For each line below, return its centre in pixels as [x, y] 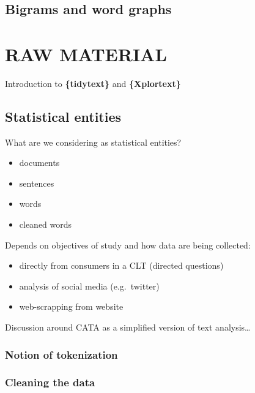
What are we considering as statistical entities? [93, 142]
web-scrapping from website [71, 306]
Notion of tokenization [61, 354]
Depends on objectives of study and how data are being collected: [128, 245]
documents [39, 163]
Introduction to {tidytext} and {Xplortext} [93, 83]
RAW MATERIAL [86, 54]
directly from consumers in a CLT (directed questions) [121, 265]
